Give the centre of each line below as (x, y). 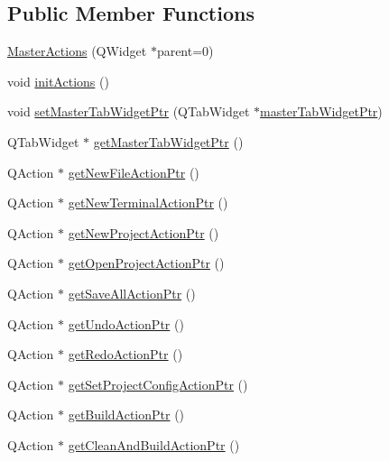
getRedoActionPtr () (125, 354)
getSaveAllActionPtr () (132, 293)
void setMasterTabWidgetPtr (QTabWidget (129, 111)
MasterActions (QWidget (77, 51)
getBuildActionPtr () (126, 415)
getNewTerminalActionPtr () (148, 203)
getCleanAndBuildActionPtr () (154, 444)
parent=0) (185, 51)
